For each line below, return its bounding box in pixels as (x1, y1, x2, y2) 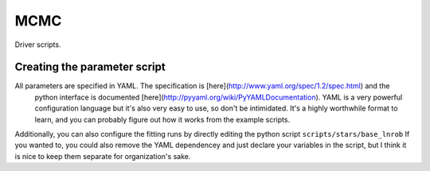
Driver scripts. (14, 40, 61, 49)
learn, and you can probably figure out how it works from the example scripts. (34, 115, 291, 124)
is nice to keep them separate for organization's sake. (14, 151, 191, 161)
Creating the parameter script (14, 60, 166, 74)
